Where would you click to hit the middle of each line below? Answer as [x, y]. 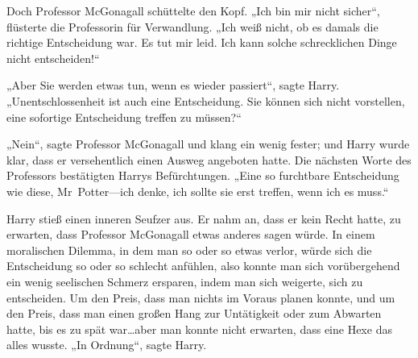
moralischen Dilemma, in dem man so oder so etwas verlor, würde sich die [189, 250]
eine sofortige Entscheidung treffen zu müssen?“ [124, 117]
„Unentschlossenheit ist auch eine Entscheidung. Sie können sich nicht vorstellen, [206, 100]
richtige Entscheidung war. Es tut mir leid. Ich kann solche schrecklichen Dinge [202, 42]
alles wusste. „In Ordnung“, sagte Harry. [107, 345]
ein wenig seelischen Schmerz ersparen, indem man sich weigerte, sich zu [185, 281]
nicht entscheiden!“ [53, 58]
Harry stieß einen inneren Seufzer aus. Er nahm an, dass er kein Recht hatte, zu [204, 218]
